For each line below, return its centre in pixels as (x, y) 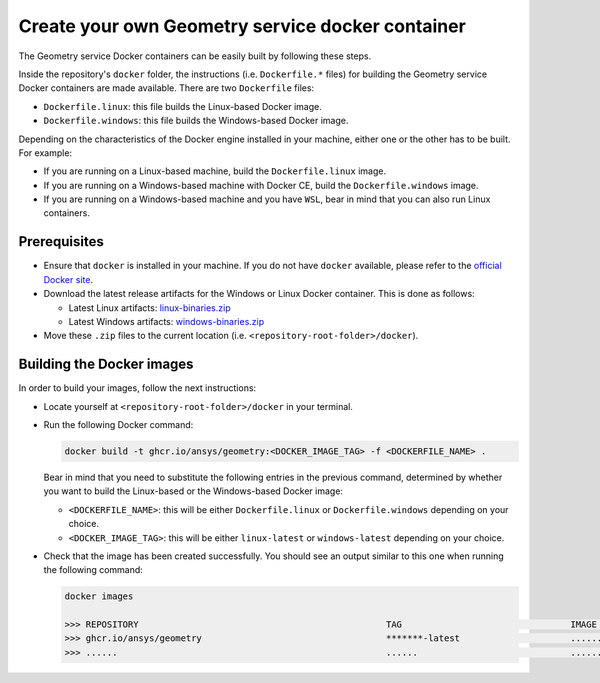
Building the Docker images (106, 364)
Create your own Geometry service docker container (242, 26)
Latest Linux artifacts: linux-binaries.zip (149, 307)
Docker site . (68, 279)
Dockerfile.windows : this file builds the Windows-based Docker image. (196, 121)
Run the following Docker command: (118, 424)
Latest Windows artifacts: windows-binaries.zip (166, 321)
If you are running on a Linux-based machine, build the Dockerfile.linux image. (215, 171)
